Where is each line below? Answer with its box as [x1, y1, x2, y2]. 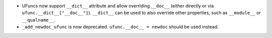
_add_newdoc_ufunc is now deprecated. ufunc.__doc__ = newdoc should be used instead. [22, 24, 219, 30]
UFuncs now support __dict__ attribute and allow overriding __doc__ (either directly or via [22, 3, 214, 8]
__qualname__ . [22, 16, 55, 22]
